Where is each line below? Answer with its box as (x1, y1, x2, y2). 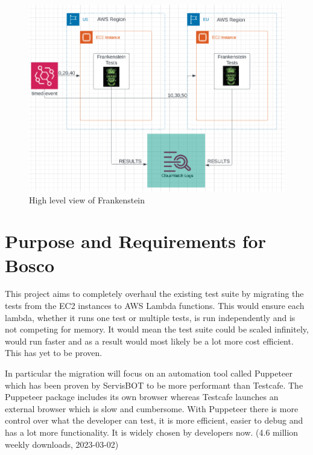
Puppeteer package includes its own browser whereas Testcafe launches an (5, 390, 279, 403)
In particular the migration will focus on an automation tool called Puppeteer (5, 367, 292, 380)
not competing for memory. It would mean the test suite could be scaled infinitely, (5, 323, 309, 336)
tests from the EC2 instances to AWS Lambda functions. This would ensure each (5, 299, 305, 312)
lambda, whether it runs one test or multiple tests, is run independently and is (5, 311, 296, 323)
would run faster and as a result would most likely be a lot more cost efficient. (5, 334, 294, 347)
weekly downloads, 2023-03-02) (5, 437, 119, 450)
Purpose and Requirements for (5, 229, 266, 253)
